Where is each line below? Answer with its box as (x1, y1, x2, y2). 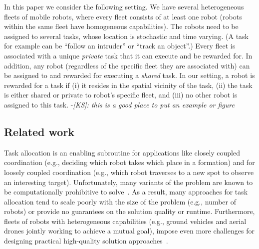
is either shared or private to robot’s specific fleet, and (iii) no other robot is (4, 89, 238, 100)
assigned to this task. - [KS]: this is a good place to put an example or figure (4, 99, 235, 109)
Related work (4, 123, 75, 139)
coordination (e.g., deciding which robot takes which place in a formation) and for (4, 157, 255, 167)
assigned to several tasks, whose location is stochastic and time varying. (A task (4, 30, 249, 41)
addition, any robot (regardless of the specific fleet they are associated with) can (4, 60, 250, 70)
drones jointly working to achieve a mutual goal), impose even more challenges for (4, 225, 255, 236)
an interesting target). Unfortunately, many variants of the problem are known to (4, 176, 253, 187)
